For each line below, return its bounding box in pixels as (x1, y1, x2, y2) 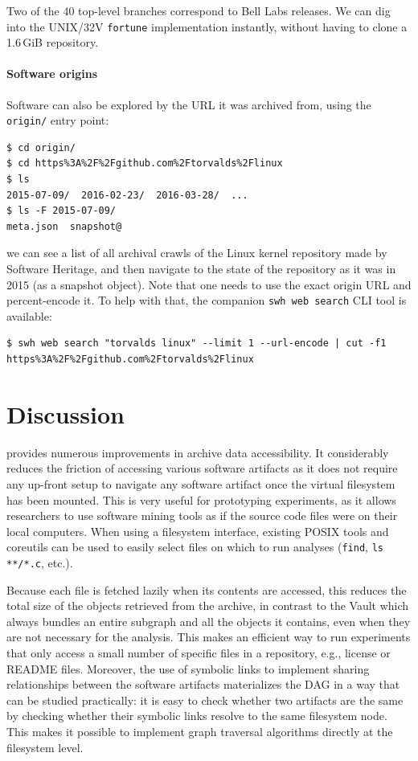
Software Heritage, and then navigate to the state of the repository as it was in (6, 260, 396, 277)
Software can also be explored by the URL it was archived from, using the (6, 96, 371, 113)
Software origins (6, 65, 98, 82)
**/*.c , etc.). (6, 554, 73, 571)
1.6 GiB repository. (6, 34, 99, 51)
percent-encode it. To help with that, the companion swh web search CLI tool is (6, 292, 407, 309)
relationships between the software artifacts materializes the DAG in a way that (6, 676, 400, 693)
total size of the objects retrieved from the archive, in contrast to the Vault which (6, 597, 409, 614)
